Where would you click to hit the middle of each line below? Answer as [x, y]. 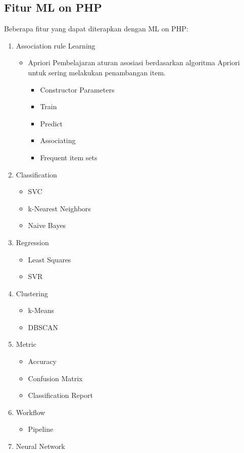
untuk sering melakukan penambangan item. [97, 72]
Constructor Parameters [77, 89]
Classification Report [60, 395]
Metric [26, 344]
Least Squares [50, 259]
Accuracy [42, 361]
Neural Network [40, 446]
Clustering [32, 293]
